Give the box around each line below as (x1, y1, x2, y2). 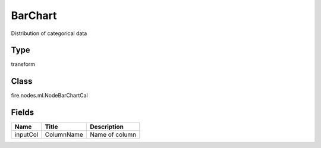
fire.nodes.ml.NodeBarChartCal (11, 92, 89, 99)
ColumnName (45, 131, 83, 139)
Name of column (90, 131, 137, 139)
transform (11, 61, 36, 68)
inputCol (14, 131, 39, 139)
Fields (11, 108, 34, 118)
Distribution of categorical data (11, 30, 87, 37)
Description (90, 122, 124, 131)
